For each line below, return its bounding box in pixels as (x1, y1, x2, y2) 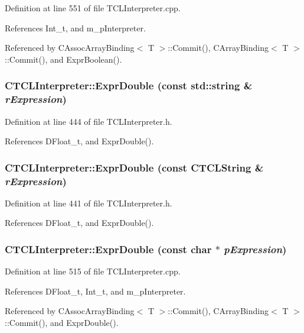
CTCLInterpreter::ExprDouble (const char (5, 241, 212, 256)
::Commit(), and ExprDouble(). (5, 316, 119, 329)
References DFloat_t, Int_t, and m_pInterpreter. (5, 284, 186, 297)
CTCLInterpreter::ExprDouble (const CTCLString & (5, 160, 264, 174)
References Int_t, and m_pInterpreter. (5, 21, 146, 34)
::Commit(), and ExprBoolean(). (5, 53, 122, 65)
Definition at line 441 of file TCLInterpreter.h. (5, 196, 172, 209)
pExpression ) (224, 241, 287, 256)
